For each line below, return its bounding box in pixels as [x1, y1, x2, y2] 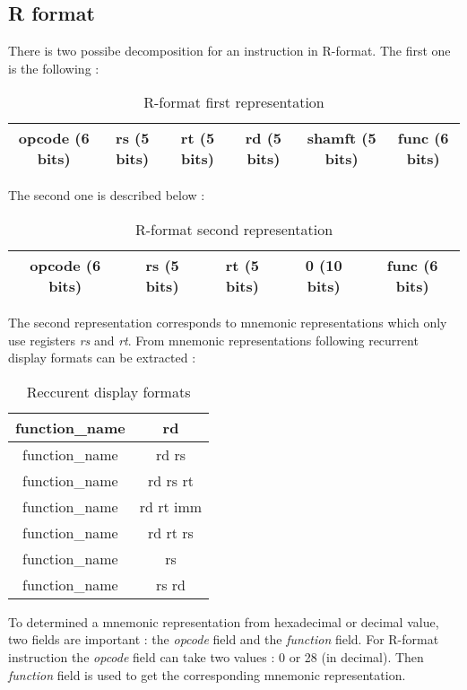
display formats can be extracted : [8, 348, 196, 367]
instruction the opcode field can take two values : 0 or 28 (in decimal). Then [8, 647, 424, 666]
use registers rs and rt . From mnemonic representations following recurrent [8, 330, 419, 349]
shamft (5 [307, 127, 376, 149]
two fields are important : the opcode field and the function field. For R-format [8, 630, 439, 649]
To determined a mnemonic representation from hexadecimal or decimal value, [8, 612, 439, 631]
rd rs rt [148, 469, 194, 491]
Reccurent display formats [26, 380, 191, 402]
